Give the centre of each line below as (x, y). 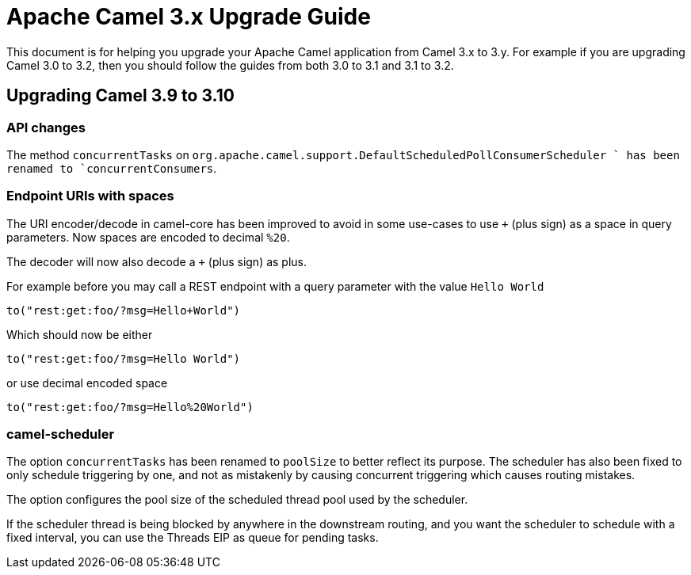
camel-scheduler (61, 434)
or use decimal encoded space (87, 383)
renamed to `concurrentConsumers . (112, 168)
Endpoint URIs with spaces (90, 196)
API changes (46, 127)
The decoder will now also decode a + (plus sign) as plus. (157, 261)
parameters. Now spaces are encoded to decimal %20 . (148, 237)
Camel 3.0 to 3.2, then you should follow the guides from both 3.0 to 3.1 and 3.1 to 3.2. (230, 65)
